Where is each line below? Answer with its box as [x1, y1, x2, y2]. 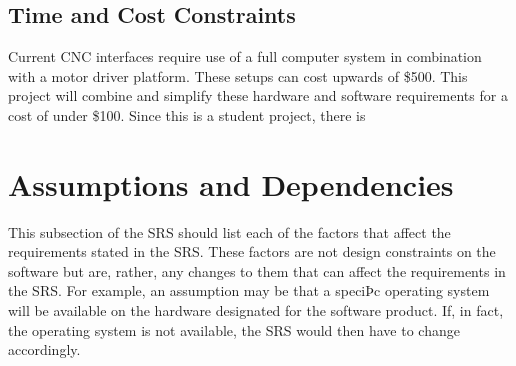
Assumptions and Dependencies [8, 163, 454, 204]
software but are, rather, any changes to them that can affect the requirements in [8, 260, 506, 281]
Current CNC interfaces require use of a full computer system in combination [8, 46, 482, 67]
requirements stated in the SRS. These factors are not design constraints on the [8, 241, 496, 262]
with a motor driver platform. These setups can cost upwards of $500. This [8, 65, 468, 86]
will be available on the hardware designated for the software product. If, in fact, [8, 300, 504, 321]
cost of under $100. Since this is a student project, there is [8, 104, 366, 125]
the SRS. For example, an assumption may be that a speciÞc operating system [8, 280, 490, 301]
